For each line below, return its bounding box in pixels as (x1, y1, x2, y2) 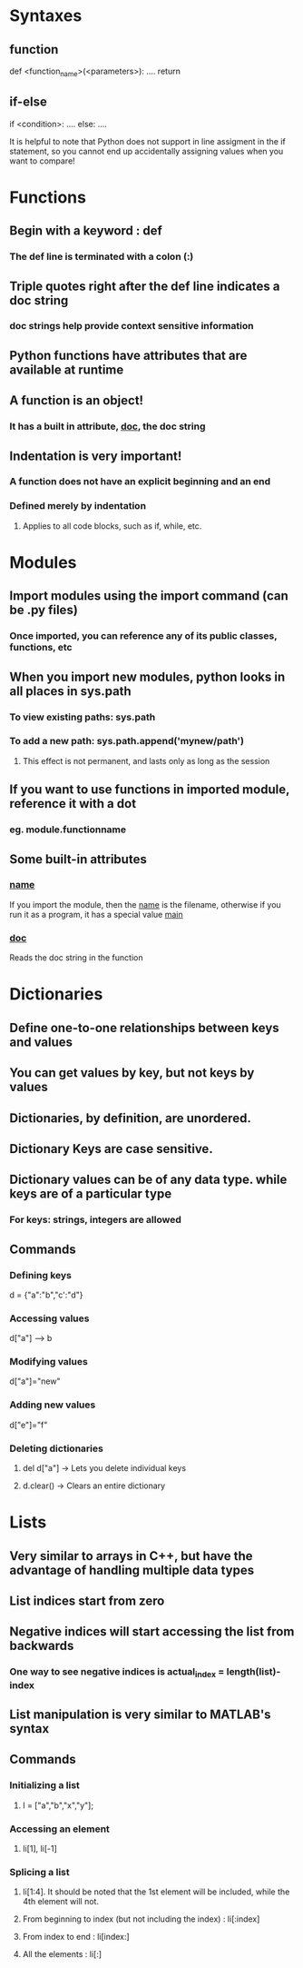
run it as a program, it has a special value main (9, 909, 183, 919)
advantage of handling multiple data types (9, 1562, 255, 1577)
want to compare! (9, 155, 75, 166)
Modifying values (9, 1356, 88, 1368)
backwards (9, 1638, 74, 1654)
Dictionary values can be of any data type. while (9, 1172, 288, 1188)
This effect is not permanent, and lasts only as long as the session (22, 755, 270, 766)
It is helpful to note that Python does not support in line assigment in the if (9, 135, 286, 146)
